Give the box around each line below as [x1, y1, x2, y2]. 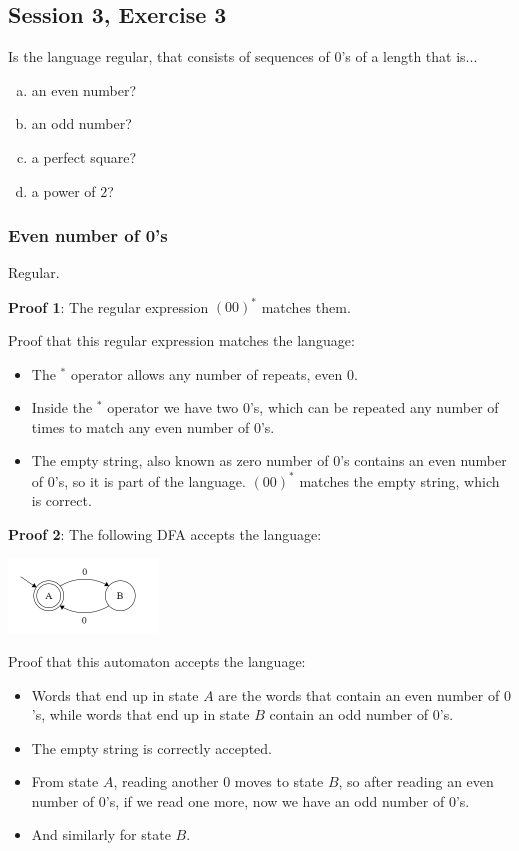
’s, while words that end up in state [31, 704, 250, 725]
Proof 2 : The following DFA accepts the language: [8, 523, 322, 544]
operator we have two [107, 397, 239, 418]
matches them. [261, 296, 351, 317]
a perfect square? [31, 146, 137, 167]
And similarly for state [31, 824, 171, 845]
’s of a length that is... [341, 46, 478, 67]
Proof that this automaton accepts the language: [8, 650, 306, 671]
